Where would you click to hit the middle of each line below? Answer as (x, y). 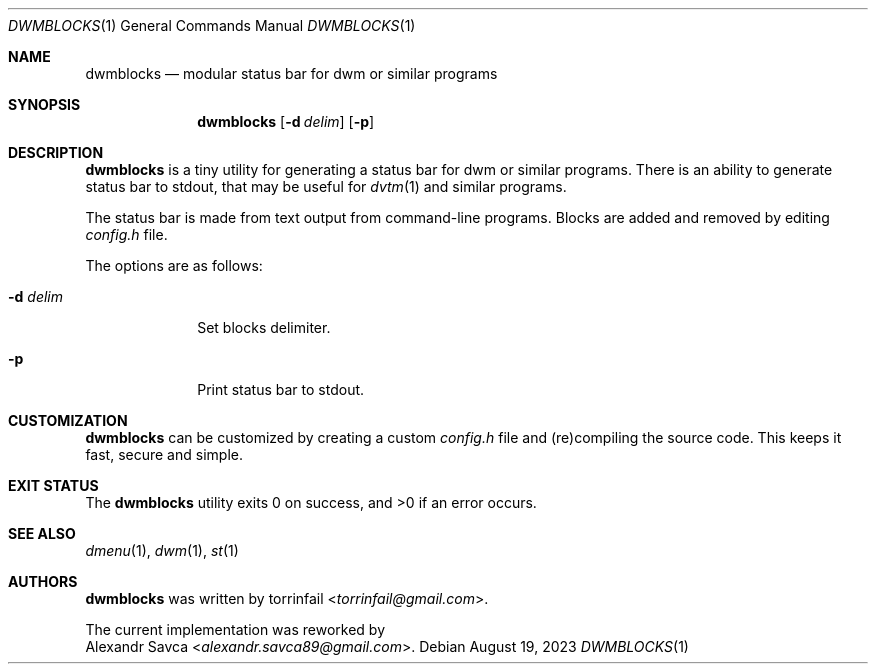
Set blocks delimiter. (264, 327)
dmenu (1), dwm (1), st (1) (162, 550)
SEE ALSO (42, 533)
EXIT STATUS (53, 485)
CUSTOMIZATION (68, 420)
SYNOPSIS (44, 104)
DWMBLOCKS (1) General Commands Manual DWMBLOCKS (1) (212, 25)
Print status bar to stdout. (281, 389)
